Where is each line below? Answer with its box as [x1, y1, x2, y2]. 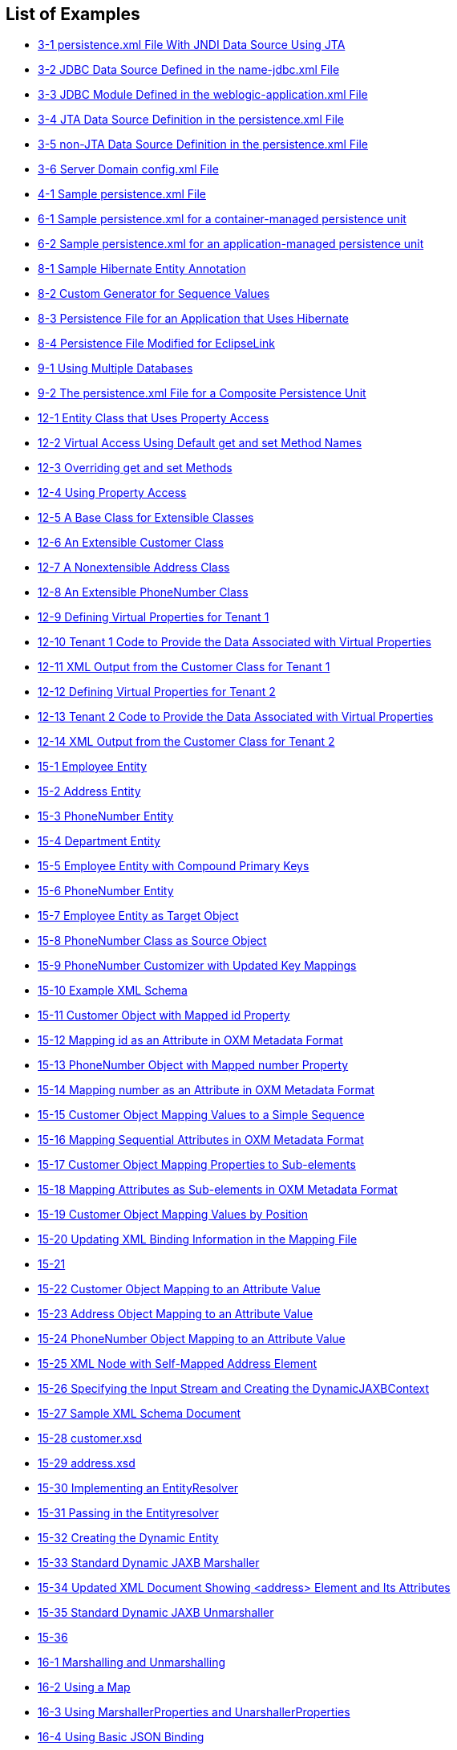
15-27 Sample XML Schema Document [38, 1406, 241, 1421]
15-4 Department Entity [38, 834, 160, 849]
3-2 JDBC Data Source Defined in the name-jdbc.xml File [38, 63, 340, 77]
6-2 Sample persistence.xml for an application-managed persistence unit [38, 237, 424, 251]
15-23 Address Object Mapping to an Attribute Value [38, 1307, 313, 1321]
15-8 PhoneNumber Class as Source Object [38, 934, 267, 948]
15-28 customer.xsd [38, 1431, 143, 1446]
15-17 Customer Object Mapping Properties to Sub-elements [38, 1158, 356, 1172]
